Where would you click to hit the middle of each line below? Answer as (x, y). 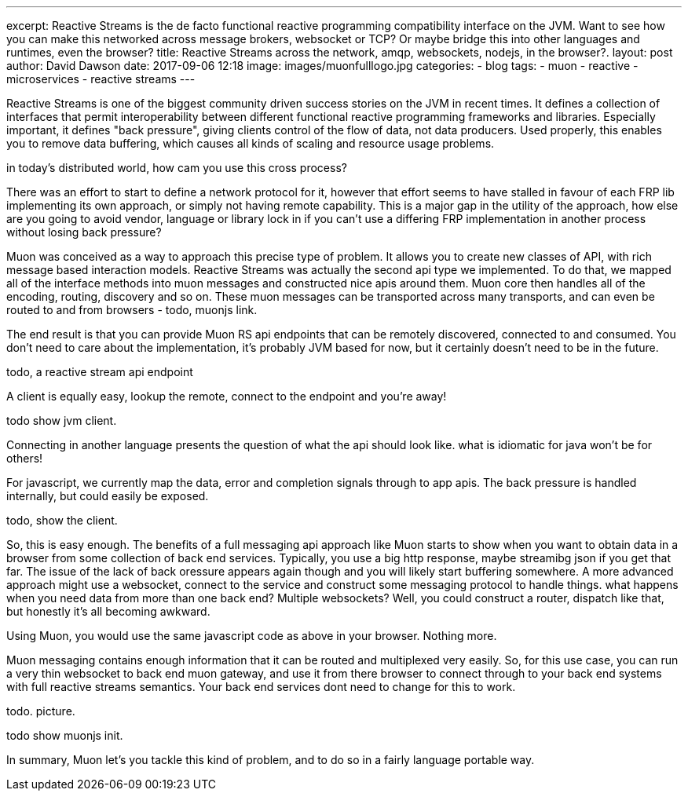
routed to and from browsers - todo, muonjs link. (132, 310)
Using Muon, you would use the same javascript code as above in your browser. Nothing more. (252, 636)
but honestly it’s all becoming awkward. (108, 611)
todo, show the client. (62, 520)
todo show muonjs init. (65, 735)
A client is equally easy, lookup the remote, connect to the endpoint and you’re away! (227, 396)
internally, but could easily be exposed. (108, 496)
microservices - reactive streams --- (101, 79)
